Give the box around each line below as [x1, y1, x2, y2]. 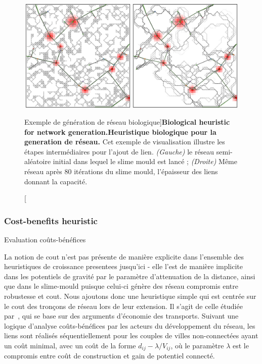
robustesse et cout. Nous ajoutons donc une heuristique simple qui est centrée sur [4, 290, 256, 301]
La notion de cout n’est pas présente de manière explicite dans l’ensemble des [4, 251, 244, 262]
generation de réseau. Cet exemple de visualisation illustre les [24, 136, 225, 147]
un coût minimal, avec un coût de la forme [4, 340, 136, 350]
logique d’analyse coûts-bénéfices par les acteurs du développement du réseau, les [4, 320, 255, 331]
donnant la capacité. [24, 176, 88, 186]
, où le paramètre [170, 340, 224, 350]
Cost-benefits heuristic [4, 214, 98, 227]
